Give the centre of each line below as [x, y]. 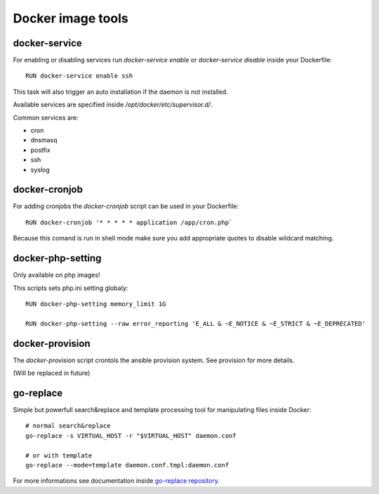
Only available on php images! [56, 275]
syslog [40, 170]
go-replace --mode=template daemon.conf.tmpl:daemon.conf [127, 465]
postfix [40, 150]
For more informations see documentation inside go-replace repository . [117, 481]
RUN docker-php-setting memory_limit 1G [96, 304]
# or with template [59, 455]
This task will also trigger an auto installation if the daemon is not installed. [120, 92]
